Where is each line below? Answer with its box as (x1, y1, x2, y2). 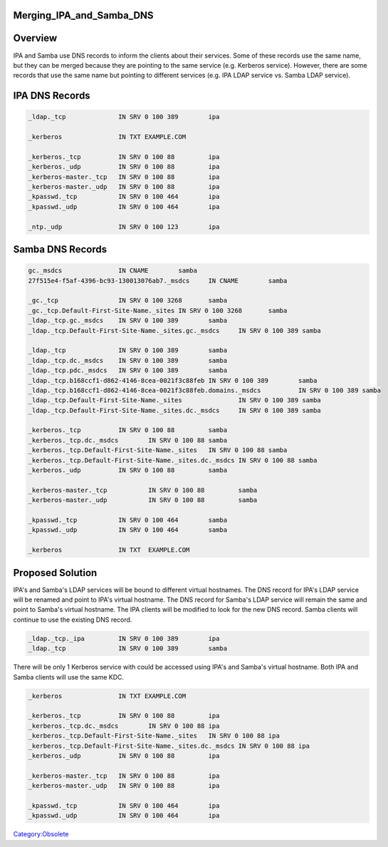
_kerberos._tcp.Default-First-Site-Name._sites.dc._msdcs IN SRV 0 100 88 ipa (28, 741, 310, 750)
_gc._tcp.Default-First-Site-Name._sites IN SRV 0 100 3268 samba (28, 307, 288, 314)
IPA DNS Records (13, 90, 90, 102)
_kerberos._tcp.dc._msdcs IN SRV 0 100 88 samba (28, 436, 228, 444)
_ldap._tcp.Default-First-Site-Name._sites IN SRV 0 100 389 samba (28, 396, 322, 404)
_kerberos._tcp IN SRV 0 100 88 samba (28, 426, 228, 434)
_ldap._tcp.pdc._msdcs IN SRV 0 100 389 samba (28, 366, 228, 374)
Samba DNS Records (13, 243, 107, 256)
